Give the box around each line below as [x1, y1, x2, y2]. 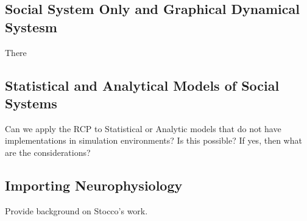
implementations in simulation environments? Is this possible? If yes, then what [5, 134, 302, 147]
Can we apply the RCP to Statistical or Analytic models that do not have [5, 122, 281, 135]
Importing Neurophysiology [5, 175, 183, 194]
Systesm [5, 17, 57, 36]
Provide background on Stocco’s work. [5, 204, 148, 217]
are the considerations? [5, 146, 91, 158]
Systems [5, 93, 57, 112]
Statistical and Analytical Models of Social [5, 75, 280, 94]
